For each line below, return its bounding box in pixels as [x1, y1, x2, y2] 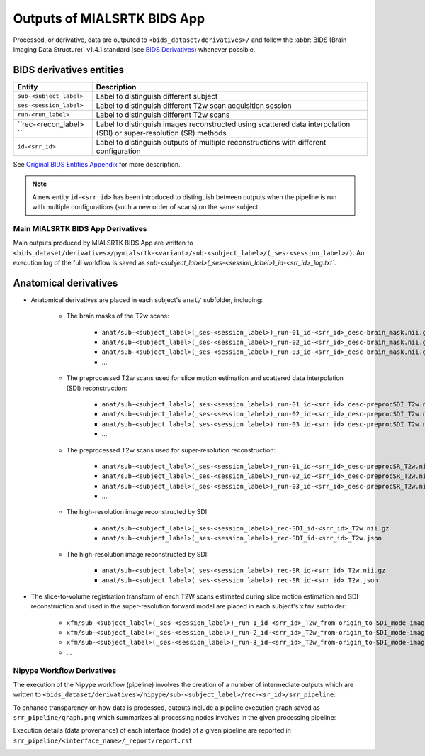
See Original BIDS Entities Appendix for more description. [13, 160, 181, 168]
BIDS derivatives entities [13, 64, 124, 76]
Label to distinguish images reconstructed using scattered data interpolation [96, 119, 351, 129]
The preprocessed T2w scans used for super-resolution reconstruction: [66, 445, 276, 454]
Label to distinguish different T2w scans [96, 110, 230, 120]
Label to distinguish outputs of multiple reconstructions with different [96, 137, 327, 147]
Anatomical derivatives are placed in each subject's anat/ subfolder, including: [30, 295, 263, 304]
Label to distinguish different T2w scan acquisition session [96, 100, 292, 110]
